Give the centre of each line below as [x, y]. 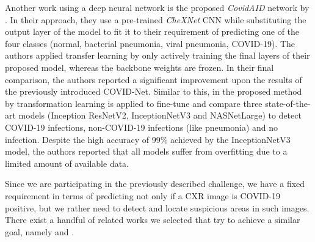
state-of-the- [288, 103]
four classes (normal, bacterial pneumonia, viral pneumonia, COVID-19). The [150, 43]
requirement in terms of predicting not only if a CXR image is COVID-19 [143, 195]
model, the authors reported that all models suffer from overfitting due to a [146, 151]
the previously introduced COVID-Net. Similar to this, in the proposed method [154, 91]
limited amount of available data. [67, 163]
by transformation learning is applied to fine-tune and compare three [134, 103]
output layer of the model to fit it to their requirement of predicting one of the [152, 31]
